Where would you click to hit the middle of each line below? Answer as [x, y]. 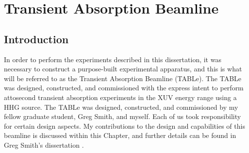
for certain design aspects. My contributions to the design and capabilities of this [124, 126]
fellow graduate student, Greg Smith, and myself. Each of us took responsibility [123, 116]
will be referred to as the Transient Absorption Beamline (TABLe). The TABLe [123, 78]
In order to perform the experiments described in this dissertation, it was [113, 59]
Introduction [36, 39]
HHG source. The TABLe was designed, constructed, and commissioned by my [121, 107]
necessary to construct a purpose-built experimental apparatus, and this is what [123, 69]
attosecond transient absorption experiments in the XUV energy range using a [120, 97]
